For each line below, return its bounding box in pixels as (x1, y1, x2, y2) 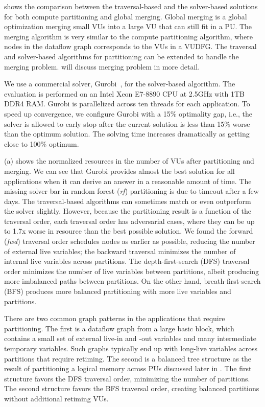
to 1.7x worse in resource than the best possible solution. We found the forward (4, 225, 253, 236)
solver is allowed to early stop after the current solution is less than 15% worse (4, 118, 250, 129)
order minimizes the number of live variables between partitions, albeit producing (4, 265, 259, 276)
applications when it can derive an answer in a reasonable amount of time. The (4, 175, 252, 186)
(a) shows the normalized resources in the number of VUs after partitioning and (4, 155, 254, 166)
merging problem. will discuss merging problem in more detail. (4, 61, 200, 72)
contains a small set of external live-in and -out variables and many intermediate (4, 333, 256, 344)
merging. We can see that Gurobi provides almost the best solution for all (4, 165, 235, 176)
